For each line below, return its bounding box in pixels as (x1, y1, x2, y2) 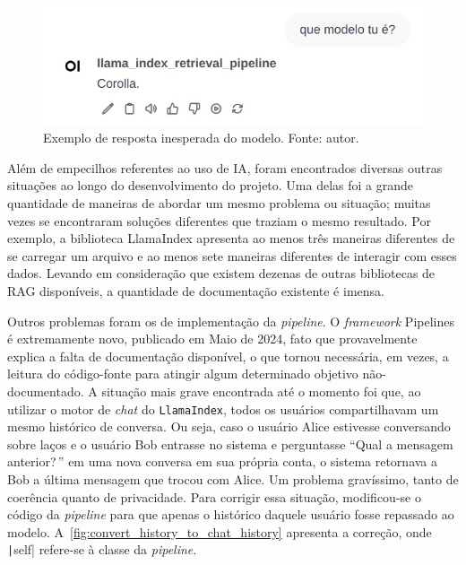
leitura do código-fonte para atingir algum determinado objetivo (7, 364, 358, 383)
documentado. (7, 381, 84, 400)
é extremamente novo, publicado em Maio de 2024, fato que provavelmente (7, 329, 418, 348)
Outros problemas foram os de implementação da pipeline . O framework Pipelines (7, 311, 454, 330)
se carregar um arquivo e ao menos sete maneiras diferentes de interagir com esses (7, 246, 457, 265)
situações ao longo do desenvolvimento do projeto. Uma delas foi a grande (7, 176, 414, 195)
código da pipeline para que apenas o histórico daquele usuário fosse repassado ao (7, 505, 454, 524)
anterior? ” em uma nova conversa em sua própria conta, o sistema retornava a (7, 452, 438, 471)
